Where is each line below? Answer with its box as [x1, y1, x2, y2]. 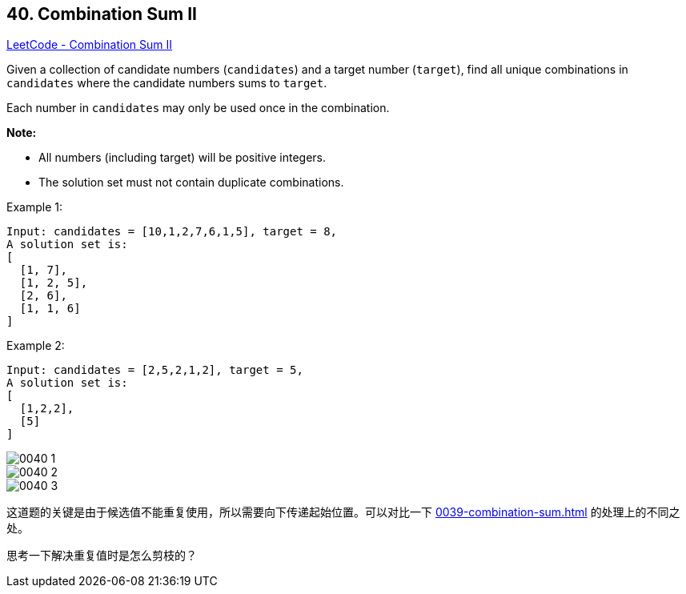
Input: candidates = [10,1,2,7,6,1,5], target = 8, [6, 225, 338, 239]
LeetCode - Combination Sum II [6, 38, 173, 52]
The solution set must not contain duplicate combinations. [38, 175, 344, 190]
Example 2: [6, 339, 65, 353]
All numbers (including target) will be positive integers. [38, 151, 326, 165]
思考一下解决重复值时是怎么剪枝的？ [6, 548, 197, 563]
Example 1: [6, 200, 62, 215]
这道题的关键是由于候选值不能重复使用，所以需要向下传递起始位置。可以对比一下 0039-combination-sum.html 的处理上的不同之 [6, 505, 680, 520]
